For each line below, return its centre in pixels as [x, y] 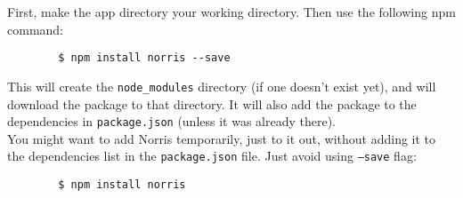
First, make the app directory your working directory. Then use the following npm [231, 12]
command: [35, 29]
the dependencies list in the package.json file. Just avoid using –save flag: [212, 156]
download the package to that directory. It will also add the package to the [212, 103]
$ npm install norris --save [144, 58]
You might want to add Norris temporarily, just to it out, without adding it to [222, 138]
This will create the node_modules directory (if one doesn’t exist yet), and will [222, 86]
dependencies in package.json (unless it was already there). [172, 121]
